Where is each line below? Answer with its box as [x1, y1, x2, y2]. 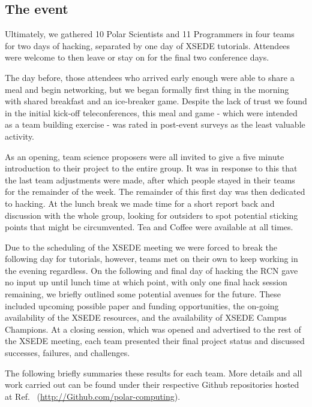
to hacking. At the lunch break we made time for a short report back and [5, 197, 275, 209]
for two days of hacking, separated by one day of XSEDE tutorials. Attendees [5, 39, 290, 52]
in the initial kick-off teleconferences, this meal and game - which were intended [5, 106, 298, 119]
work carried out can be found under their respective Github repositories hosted [5, 378, 299, 391]
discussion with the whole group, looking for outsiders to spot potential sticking [5, 209, 298, 221]
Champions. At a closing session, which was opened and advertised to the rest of [5, 322, 301, 335]
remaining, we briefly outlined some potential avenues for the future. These [5, 288, 281, 300]
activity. [5, 129, 35, 142]
